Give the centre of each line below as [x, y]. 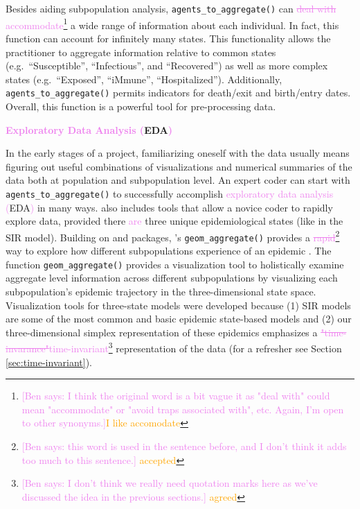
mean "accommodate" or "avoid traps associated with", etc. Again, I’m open [183, 409]
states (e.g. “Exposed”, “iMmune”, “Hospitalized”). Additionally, [144, 79]
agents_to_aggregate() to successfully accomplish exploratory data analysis [170, 193]
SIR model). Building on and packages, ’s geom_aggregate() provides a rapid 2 [173, 236]
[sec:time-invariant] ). [49, 362]
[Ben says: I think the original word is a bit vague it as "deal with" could [176, 396]
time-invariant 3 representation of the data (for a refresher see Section [195, 347]
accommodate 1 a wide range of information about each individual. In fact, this [172, 24]
